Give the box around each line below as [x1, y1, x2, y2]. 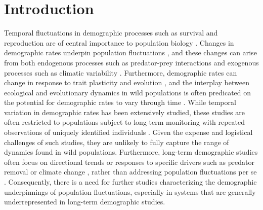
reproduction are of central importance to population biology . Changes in [4, 37, 234, 48]
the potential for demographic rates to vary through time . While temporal [4, 97, 236, 108]
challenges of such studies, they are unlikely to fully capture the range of [4, 136, 229, 147]
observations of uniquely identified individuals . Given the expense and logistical [4, 127, 253, 137]
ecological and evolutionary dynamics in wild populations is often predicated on [4, 87, 251, 97]
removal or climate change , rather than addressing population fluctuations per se [4, 166, 257, 177]
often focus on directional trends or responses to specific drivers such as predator [4, 156, 254, 167]
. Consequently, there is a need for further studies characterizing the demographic [4, 177, 257, 187]
